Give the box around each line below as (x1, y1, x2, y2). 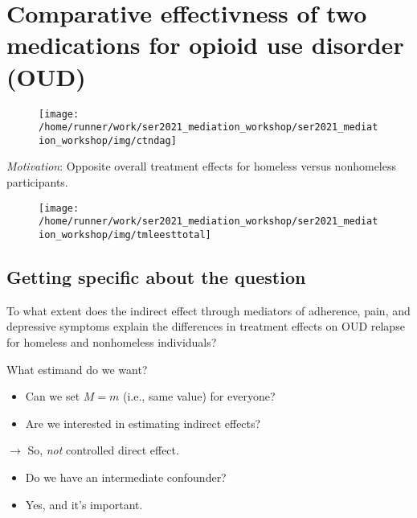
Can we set (25, 388, 80, 405)
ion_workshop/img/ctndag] (39, 134, 177, 146)
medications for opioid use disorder (6, 28, 404, 61)
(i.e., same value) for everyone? (123, 388, 276, 405)
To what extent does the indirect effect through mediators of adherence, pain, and (6, 302, 411, 319)
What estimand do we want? (6, 360, 148, 377)
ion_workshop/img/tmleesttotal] (39, 228, 211, 240)
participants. (6, 174, 68, 191)
